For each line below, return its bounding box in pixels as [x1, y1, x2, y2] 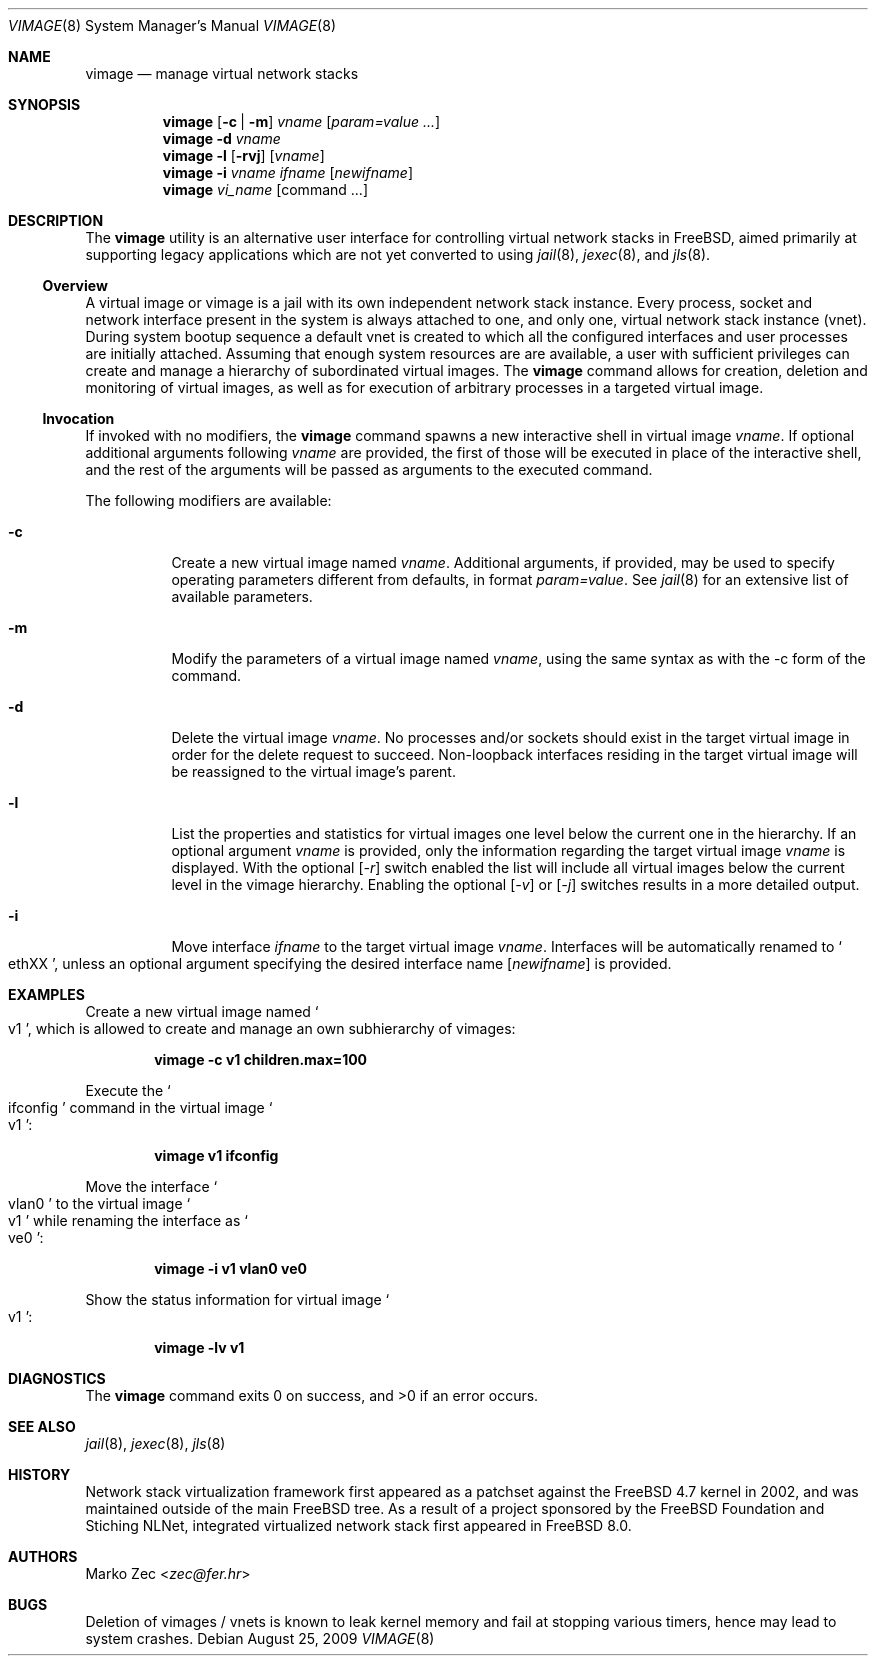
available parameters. [171, 588, 313, 605]
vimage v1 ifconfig [154, 1147, 279, 1164]
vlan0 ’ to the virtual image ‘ [8, 1195, 191, 1212]
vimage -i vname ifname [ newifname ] [162, 164, 414, 181]
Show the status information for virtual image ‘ [85, 1291, 390, 1308]
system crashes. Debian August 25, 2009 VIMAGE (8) [85, 1630, 435, 1647]
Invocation [42, 410, 115, 427]
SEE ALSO [8, 1418, 76, 1435]
